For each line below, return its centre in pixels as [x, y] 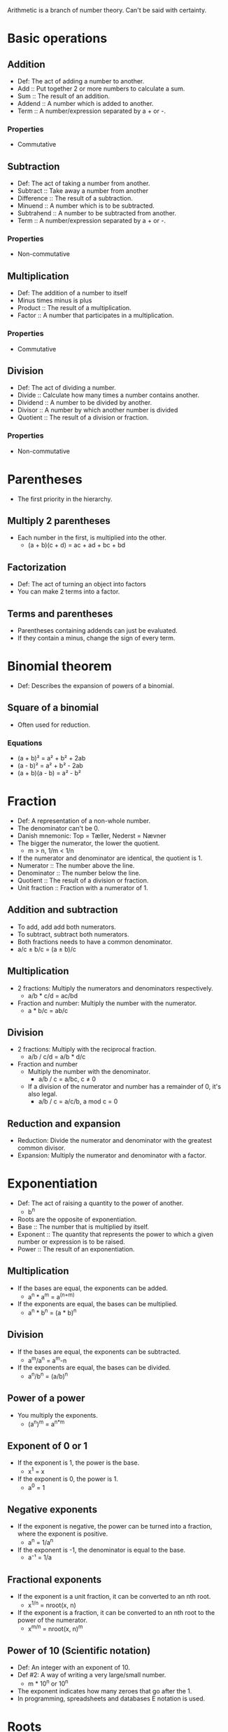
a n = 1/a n [41, 1542]
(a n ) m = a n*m [46, 1423]
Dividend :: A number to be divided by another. [85, 403]
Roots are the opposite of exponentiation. [77, 1219]
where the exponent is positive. [63, 1534]
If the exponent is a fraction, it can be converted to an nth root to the [116, 1612]
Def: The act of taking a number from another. [84, 183]
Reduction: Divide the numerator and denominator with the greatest [114, 1141]
